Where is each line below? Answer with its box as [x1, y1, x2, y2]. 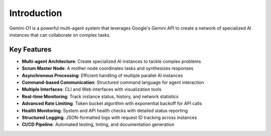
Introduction [9, 8, 62, 19]
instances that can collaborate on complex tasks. [9, 32, 111, 38]
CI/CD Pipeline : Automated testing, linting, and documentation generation [22, 121, 175, 127]
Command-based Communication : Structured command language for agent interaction [22, 79, 204, 85]
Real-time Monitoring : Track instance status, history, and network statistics [22, 93, 179, 99]
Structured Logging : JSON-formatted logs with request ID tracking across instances [22, 114, 197, 120]
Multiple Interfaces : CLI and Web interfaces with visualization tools [22, 86, 162, 92]
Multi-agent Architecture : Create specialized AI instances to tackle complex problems [22, 58, 201, 64]
